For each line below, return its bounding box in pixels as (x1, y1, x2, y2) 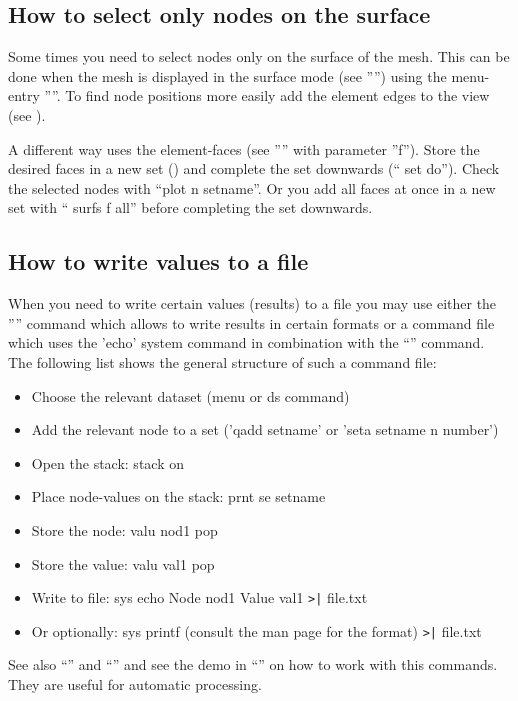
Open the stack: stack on (31, 452, 184, 473)
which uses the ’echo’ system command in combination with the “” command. (8, 332, 485, 353)
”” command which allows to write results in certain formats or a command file (8, 312, 495, 333)
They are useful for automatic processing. (8, 674, 262, 694)
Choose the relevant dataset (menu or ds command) (31, 385, 350, 406)
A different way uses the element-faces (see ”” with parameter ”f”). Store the (8, 138, 480, 159)
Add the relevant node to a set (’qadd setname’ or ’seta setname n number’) (31, 419, 499, 440)
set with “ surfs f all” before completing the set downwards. (8, 197, 373, 218)
